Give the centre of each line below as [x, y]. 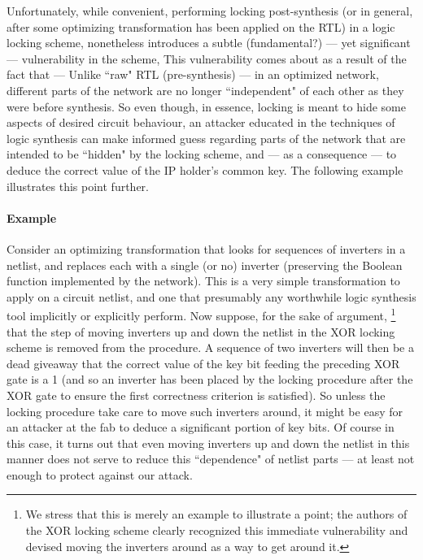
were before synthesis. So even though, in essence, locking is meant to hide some [206, 106]
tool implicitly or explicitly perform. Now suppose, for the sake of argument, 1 [201, 314]
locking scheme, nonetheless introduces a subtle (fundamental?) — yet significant [209, 43]
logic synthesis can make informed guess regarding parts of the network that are [206, 138]
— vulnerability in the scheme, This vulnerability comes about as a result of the [207, 58]
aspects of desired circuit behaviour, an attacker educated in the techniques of [201, 122]
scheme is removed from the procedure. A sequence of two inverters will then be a [210, 347]
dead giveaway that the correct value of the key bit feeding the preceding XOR [203, 363]
